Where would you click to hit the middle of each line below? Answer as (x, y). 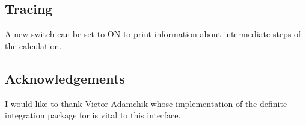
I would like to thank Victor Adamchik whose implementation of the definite (146, 103)
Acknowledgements (65, 78)
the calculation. (33, 45)
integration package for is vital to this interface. (93, 115)
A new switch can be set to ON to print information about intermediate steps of (153, 34)
